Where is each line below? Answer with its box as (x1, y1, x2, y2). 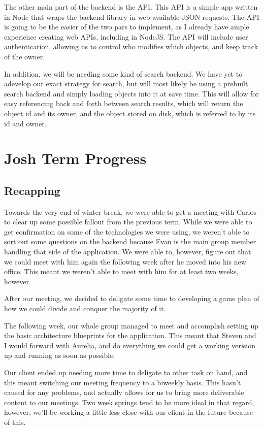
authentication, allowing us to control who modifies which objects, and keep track (4, 41, 258, 52)
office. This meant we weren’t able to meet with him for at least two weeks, (4, 266, 239, 277)
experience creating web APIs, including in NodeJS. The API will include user (4, 31, 248, 42)
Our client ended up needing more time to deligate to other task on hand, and (4, 367, 248, 378)
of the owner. (4, 51, 45, 61)
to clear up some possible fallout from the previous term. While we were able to (4, 216, 252, 227)
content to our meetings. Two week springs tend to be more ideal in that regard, (4, 397, 254, 407)
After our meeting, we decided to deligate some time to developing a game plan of (4, 293, 259, 304)
